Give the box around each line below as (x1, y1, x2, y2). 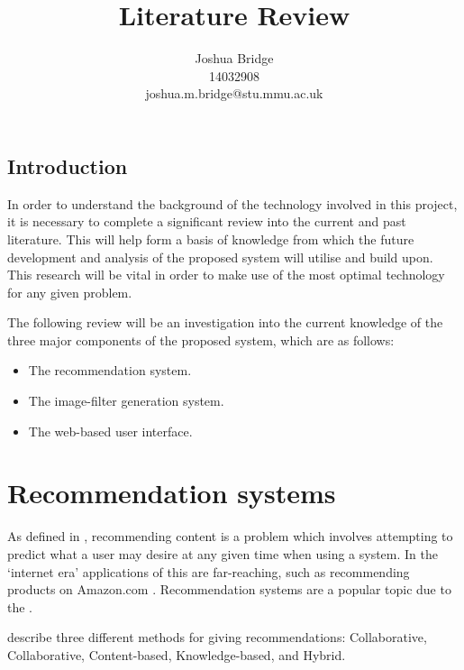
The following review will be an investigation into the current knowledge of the (7, 313, 443, 332)
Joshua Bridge (195, 49, 274, 68)
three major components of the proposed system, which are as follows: (7, 330, 395, 349)
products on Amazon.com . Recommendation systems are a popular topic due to (7, 580, 451, 599)
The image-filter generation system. (28, 391, 224, 410)
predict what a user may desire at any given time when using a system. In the (7, 544, 439, 563)
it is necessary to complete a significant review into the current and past (7, 212, 406, 231)
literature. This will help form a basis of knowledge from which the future (7, 229, 414, 248)
